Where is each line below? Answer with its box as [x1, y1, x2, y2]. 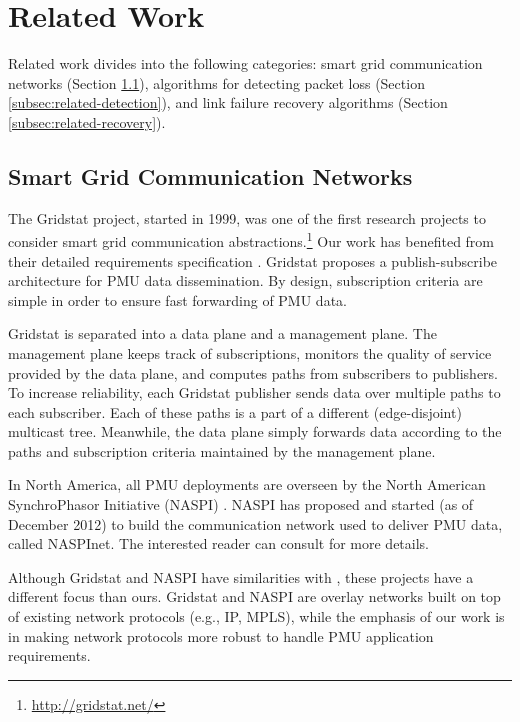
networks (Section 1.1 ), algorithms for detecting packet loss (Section [8, 72, 425, 93]
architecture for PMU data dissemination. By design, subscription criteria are [8, 270, 483, 291]
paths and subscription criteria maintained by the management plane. [8, 440, 436, 461]
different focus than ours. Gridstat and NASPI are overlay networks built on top [8, 586, 501, 607]
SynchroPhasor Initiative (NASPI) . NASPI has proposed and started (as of [8, 494, 474, 515]
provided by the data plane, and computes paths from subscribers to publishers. [8, 362, 498, 383]
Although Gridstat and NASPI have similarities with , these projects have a [8, 566, 474, 587]
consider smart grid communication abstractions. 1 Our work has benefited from [8, 228, 495, 251]
